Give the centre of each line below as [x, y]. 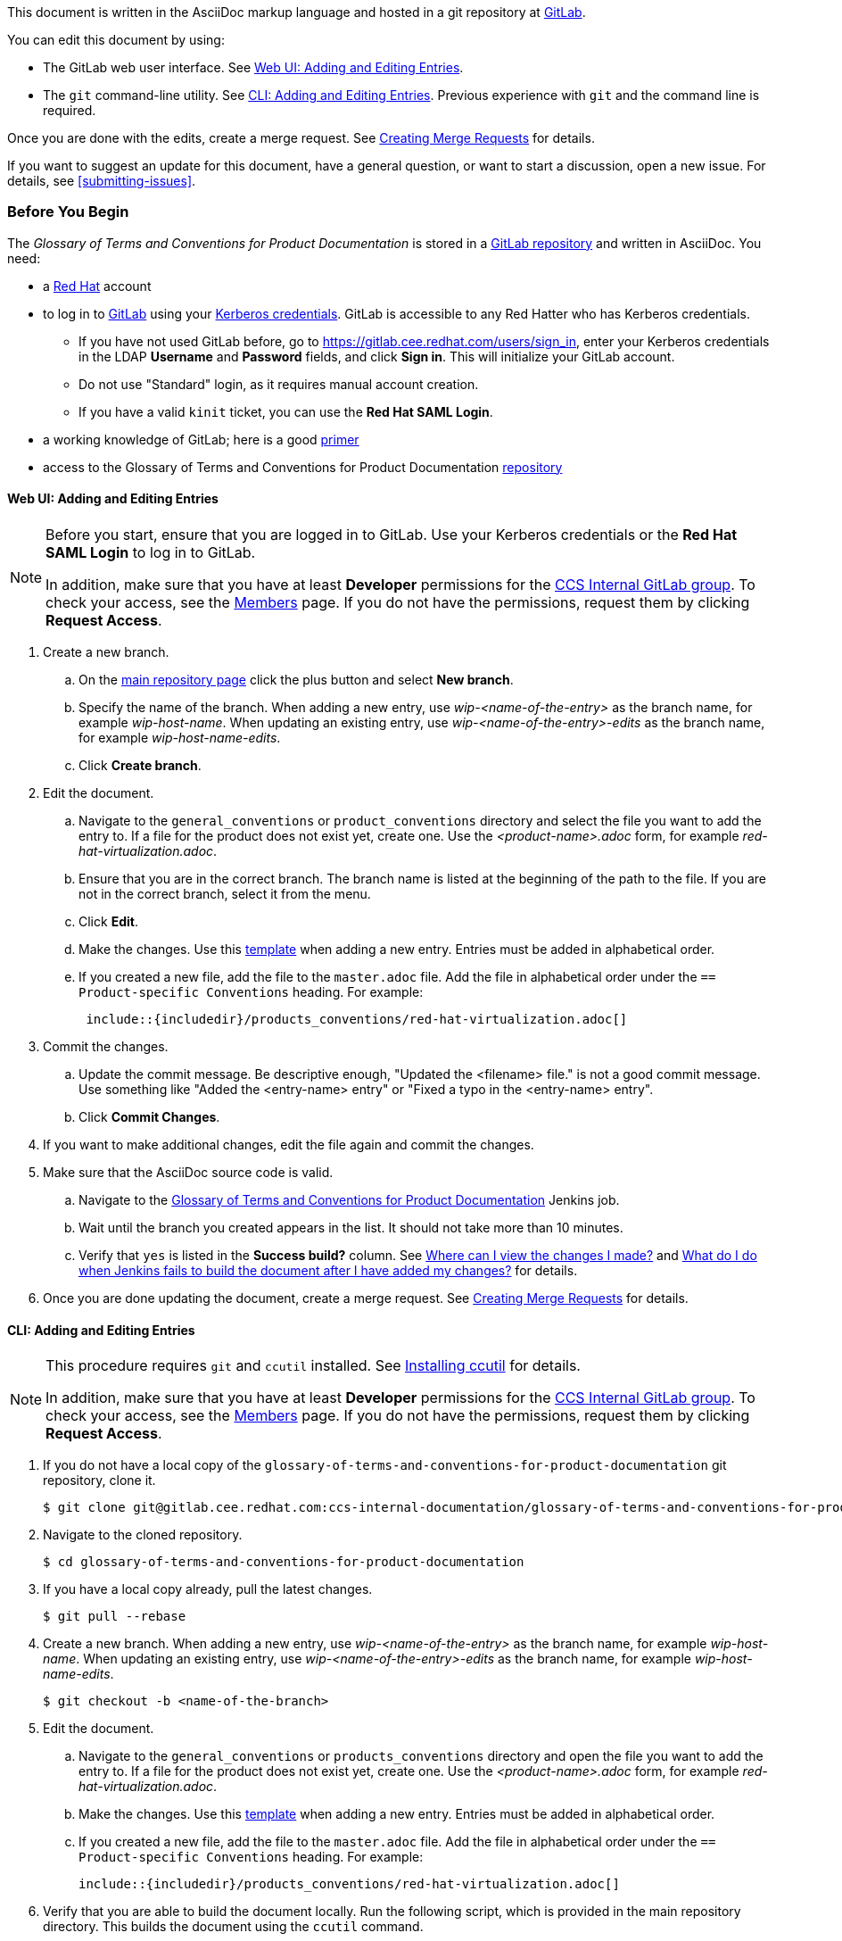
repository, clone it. [99, 1481]
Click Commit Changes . [149, 1116]
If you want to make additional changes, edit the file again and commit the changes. [289, 1144]
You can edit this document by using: [116, 40]
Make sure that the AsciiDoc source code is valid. [188, 1172]
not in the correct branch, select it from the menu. [225, 893]
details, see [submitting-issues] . [102, 181]
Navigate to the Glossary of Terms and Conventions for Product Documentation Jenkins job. [349, 1199]
